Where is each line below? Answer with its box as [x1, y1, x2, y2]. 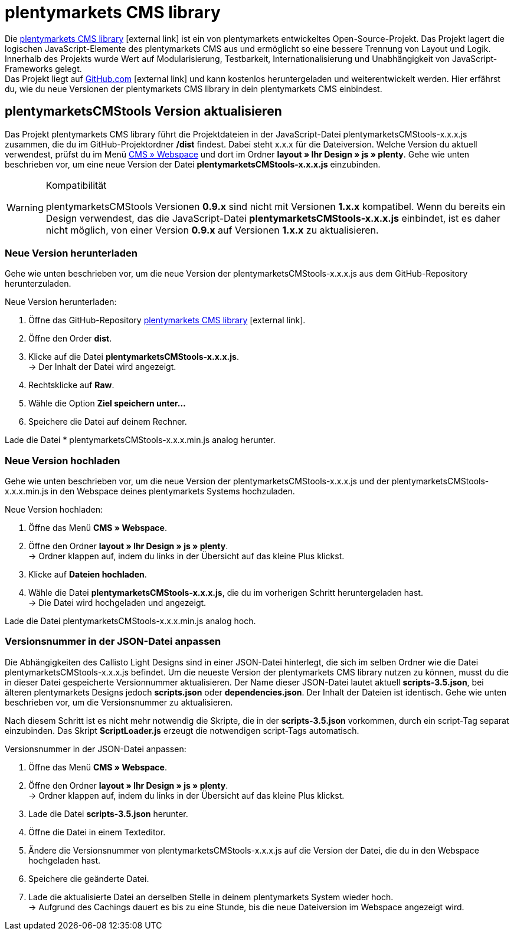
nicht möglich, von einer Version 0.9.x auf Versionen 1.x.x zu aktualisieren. [45, 224, 379, 236]
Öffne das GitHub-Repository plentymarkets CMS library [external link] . [28, 315, 306, 326]
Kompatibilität [45, 179, 107, 191]
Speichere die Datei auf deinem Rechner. [28, 416, 187, 427]
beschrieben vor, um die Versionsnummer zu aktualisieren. [5, 697, 233, 707]
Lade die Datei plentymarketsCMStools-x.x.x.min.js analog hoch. [5, 616, 256, 626]
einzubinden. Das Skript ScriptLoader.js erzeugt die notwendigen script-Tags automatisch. [5, 725, 359, 736]
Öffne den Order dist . [28, 333, 112, 344]
